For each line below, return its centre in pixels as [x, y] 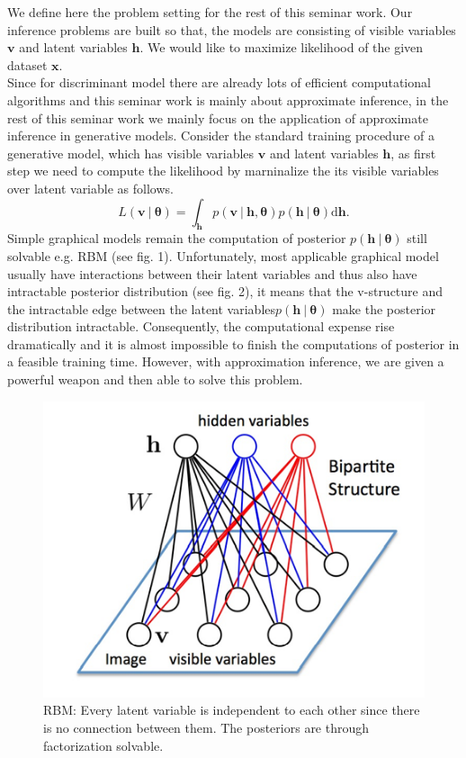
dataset [27, 64]
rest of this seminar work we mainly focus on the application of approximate [218, 117]
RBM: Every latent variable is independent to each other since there [232, 710]
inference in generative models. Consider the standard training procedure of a [221, 135]
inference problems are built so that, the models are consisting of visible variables [232, 29]
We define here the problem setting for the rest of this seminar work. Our [210, 12]
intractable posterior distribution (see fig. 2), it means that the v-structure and [225, 291]
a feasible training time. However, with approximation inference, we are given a [226, 361]
